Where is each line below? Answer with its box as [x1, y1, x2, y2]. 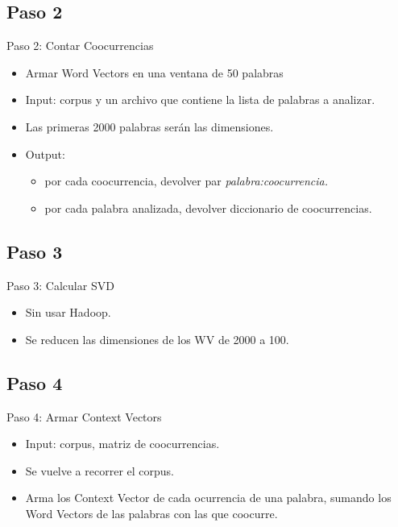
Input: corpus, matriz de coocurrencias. [25, 435, 220, 452]
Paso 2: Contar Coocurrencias [6, 37, 154, 54]
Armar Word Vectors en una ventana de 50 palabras [25, 64, 284, 81]
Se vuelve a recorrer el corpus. [25, 462, 174, 479]
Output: [25, 145, 65, 162]
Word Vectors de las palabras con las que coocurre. [25, 504, 278, 521]
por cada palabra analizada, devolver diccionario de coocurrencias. [44, 199, 372, 216]
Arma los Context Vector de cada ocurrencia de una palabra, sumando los [25, 489, 392, 506]
